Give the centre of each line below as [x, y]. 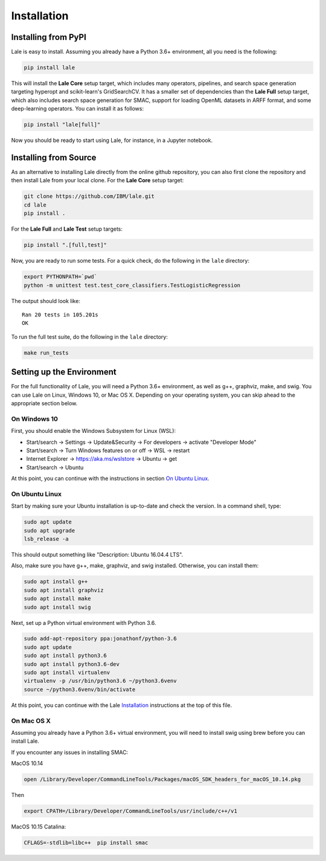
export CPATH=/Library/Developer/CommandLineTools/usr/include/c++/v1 [131, 811]
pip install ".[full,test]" [65, 245]
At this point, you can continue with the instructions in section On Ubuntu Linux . [110, 479]
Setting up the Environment [64, 372]
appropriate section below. [44, 403]
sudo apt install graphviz [64, 590]
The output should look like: [46, 301]
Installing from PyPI [49, 37]
